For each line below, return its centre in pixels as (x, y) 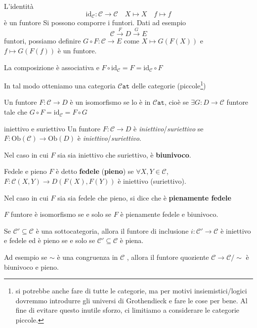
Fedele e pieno (25, 171)
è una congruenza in (87, 257)
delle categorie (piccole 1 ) (169, 85)
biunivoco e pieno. (31, 266)
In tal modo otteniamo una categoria (60, 85)
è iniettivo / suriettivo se (169, 128)
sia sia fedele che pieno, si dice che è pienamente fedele (144, 197)
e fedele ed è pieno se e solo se (50, 240)
